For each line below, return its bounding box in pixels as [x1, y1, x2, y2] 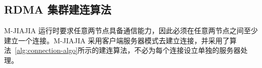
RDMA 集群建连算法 [4, 2, 111, 17]
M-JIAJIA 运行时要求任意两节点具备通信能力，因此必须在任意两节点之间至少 [4, 25, 258, 36]
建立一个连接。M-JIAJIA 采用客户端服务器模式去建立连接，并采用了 [4, 35, 230, 45]
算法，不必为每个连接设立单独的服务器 [113, 45, 241, 55]
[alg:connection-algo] [15, 45, 78, 55]
